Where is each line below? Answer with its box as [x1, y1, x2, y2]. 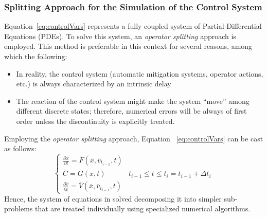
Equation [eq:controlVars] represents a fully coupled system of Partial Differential [4, 21, 262, 31]
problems [4, 203, 33, 214]
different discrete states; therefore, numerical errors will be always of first [16, 105, 247, 116]
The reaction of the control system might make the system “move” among [16, 95, 250, 106]
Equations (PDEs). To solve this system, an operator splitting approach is [4, 30, 236, 41]
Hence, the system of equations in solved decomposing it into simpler [4, 193, 222, 204]
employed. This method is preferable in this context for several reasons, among [4, 41, 253, 51]
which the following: [4, 51, 67, 61]
